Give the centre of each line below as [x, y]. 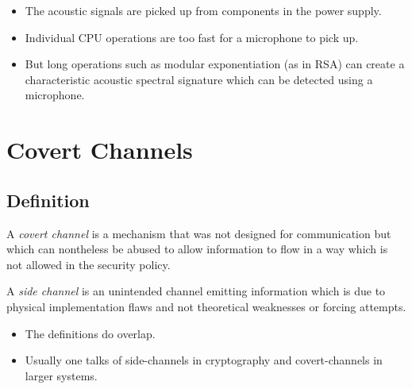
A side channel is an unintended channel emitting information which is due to [196, 291]
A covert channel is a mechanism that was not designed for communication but [199, 233]
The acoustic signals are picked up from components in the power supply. [203, 10]
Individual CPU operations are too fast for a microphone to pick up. [192, 37]
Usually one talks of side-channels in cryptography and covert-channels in [204, 360]
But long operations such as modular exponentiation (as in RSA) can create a [215, 64]
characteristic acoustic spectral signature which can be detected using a [199, 79]
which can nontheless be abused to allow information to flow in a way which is [197, 249]
